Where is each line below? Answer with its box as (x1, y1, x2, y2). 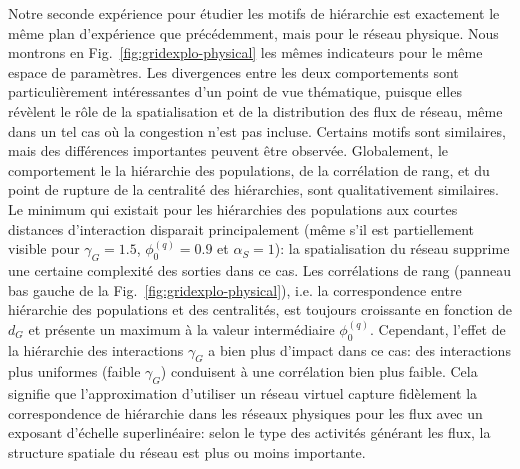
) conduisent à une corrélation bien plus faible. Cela (160, 361, 478, 382)
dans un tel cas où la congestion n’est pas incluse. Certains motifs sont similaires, (8, 120, 506, 141)
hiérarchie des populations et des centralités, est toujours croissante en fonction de (8, 299, 513, 320)
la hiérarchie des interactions (8, 339, 184, 360)
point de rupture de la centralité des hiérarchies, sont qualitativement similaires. (8, 179, 500, 200)
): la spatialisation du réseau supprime (274, 238, 510, 259)
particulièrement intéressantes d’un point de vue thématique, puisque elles (8, 81, 462, 102)
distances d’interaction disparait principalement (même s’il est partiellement (8, 218, 475, 239)
